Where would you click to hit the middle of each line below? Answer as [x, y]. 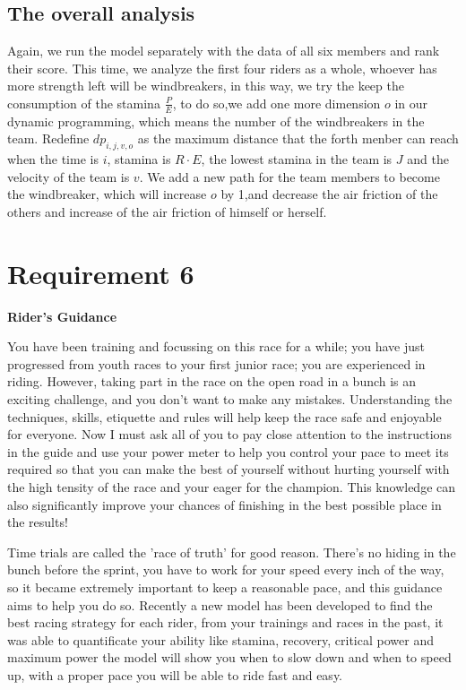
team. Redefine [48, 138]
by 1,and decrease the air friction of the [329, 194]
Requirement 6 [101, 273]
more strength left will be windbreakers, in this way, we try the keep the [206, 86]
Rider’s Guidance [62, 316]
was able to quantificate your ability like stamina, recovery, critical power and [220, 639]
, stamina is [139, 159]
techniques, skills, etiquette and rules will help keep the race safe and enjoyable [224, 416]
